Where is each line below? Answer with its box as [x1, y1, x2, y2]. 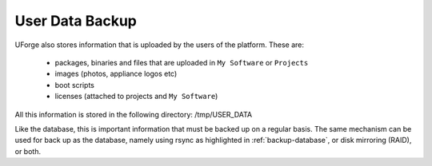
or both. [14, 146, 42, 156]
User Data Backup [14, 12, 138, 30]
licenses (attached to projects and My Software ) [54, 92, 218, 101]
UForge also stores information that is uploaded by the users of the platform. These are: [14, 40, 304, 49]
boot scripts [54, 80, 95, 89]
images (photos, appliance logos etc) [54, 69, 178, 79]
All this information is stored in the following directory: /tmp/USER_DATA [14, 109, 253, 119]
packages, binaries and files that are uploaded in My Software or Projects [54, 57, 309, 67]
